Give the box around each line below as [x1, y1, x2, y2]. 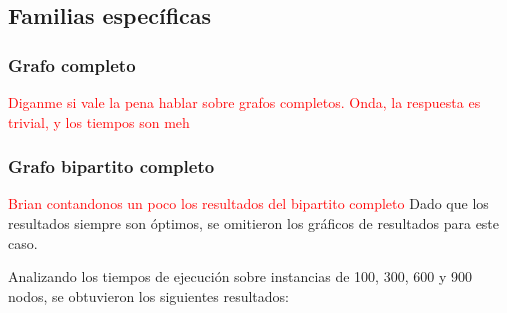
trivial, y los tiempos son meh [8, 111, 190, 132]
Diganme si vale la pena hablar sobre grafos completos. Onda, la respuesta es [8, 92, 481, 112]
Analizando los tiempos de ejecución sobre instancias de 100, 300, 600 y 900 [8, 266, 472, 287]
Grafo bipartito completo [8, 154, 215, 179]
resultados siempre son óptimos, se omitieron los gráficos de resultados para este [8, 213, 500, 233]
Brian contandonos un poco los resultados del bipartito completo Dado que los [8, 193, 489, 214]
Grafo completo [8, 52, 136, 77]
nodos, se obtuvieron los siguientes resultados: [8, 285, 290, 306]
